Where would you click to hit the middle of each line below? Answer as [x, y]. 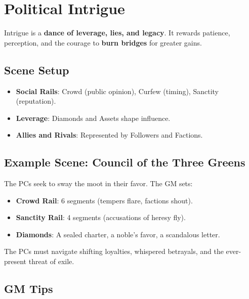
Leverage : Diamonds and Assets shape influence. [93, 118]
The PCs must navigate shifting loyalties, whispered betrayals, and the [114, 251]
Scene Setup [37, 70]
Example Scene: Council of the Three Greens [125, 162]
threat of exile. [51, 261]
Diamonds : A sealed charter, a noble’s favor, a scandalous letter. [118, 234]
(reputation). [36, 101]
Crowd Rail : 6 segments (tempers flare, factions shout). [104, 200]
